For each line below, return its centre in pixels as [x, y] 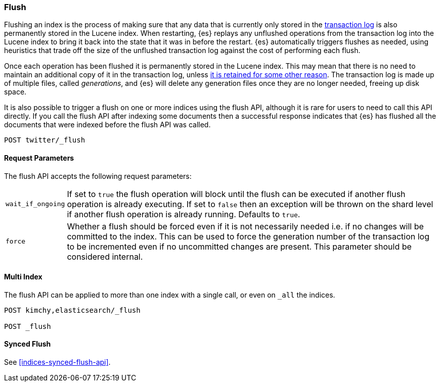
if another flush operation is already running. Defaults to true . [184, 214]
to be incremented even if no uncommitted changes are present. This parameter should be [239, 246]
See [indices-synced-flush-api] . [57, 362]
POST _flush [28, 326]
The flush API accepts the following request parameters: [98, 176]
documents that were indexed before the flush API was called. [107, 125]
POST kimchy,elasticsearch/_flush [72, 310]
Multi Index [23, 277]
